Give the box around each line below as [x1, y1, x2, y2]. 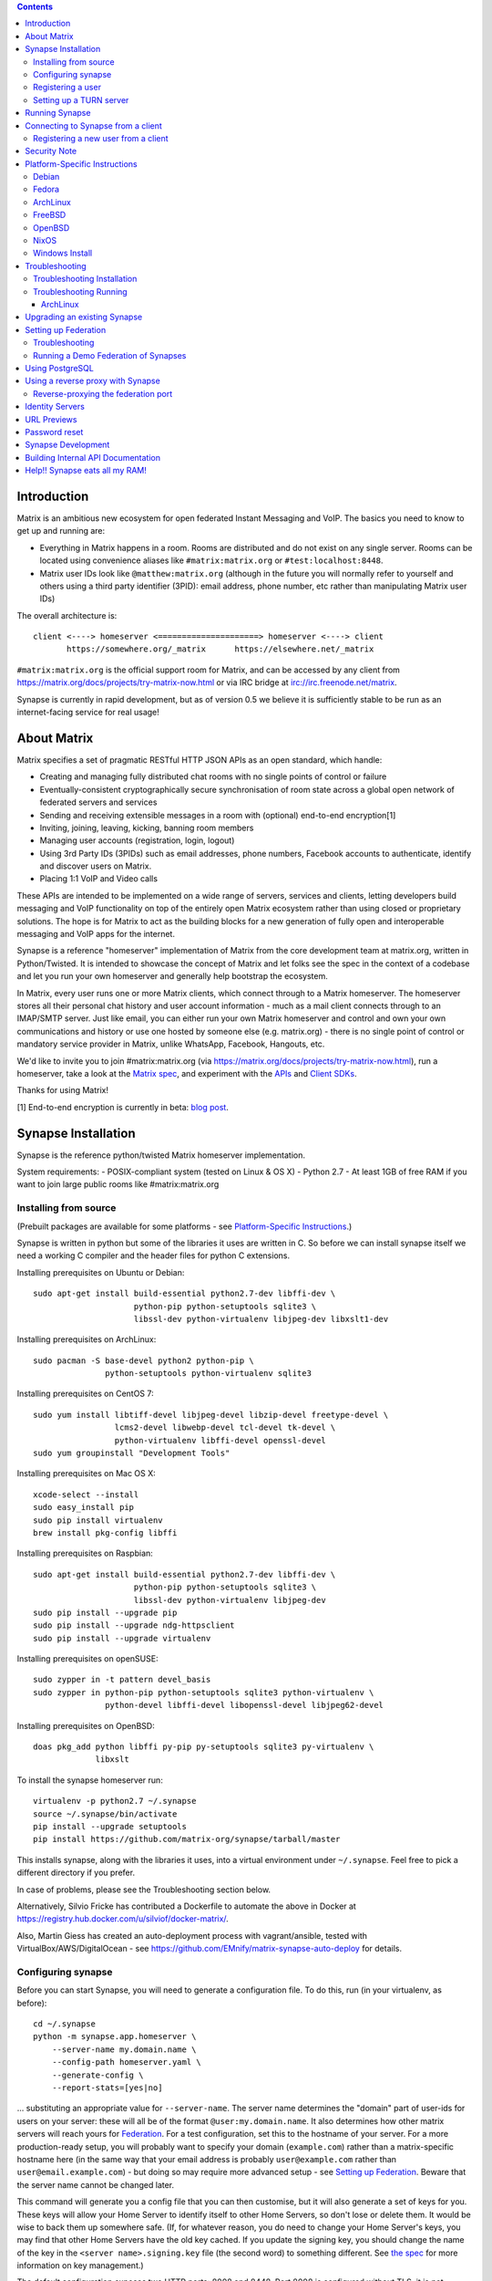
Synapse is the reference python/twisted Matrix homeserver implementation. [16, 1150, 305, 1161]
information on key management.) [16, 2260, 145, 2271]
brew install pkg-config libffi [33, 1527, 178, 1537]
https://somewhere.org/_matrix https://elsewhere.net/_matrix [67, 644, 374, 654]
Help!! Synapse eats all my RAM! [25, 465, 148, 476]
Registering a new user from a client [33, 132, 169, 143]
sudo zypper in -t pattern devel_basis [33, 1674, 211, 1685]
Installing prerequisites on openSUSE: [16, 1653, 159, 1664]
